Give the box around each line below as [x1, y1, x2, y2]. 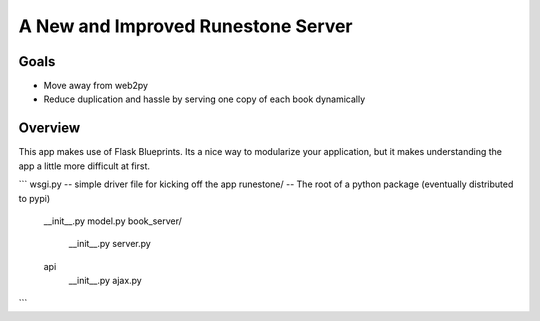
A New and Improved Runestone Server [18, 15, 353, 37]
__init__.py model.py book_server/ [43, 215, 182, 227]
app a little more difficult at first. [18, 160, 150, 172]
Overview [18, 120, 81, 137]
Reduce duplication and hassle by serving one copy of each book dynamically [43, 93, 366, 105]
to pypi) [18, 192, 51, 204]
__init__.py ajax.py [68, 275, 142, 287]
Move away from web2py [43, 80, 149, 92]
